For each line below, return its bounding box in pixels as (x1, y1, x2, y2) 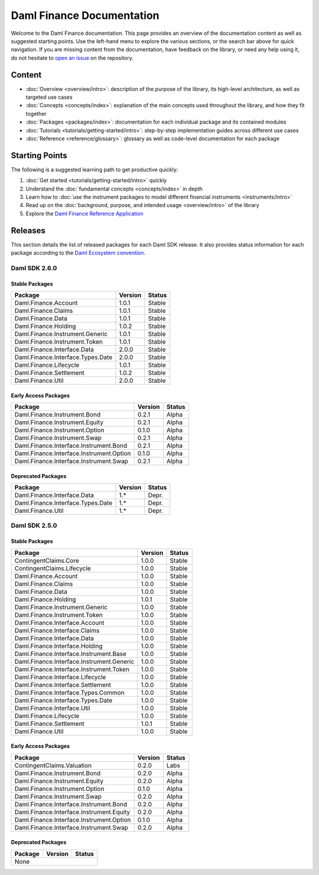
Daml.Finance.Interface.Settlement (14, 680, 112, 689)
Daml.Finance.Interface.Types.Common (14, 688, 125, 696)
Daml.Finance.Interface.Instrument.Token (14, 665, 130, 673)
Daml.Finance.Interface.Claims (14, 626, 100, 634)
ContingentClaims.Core (14, 556, 80, 564)
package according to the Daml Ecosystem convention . (11, 249, 146, 257)
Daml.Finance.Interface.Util (14, 704, 91, 712)
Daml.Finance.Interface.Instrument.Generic (14, 657, 135, 666)
